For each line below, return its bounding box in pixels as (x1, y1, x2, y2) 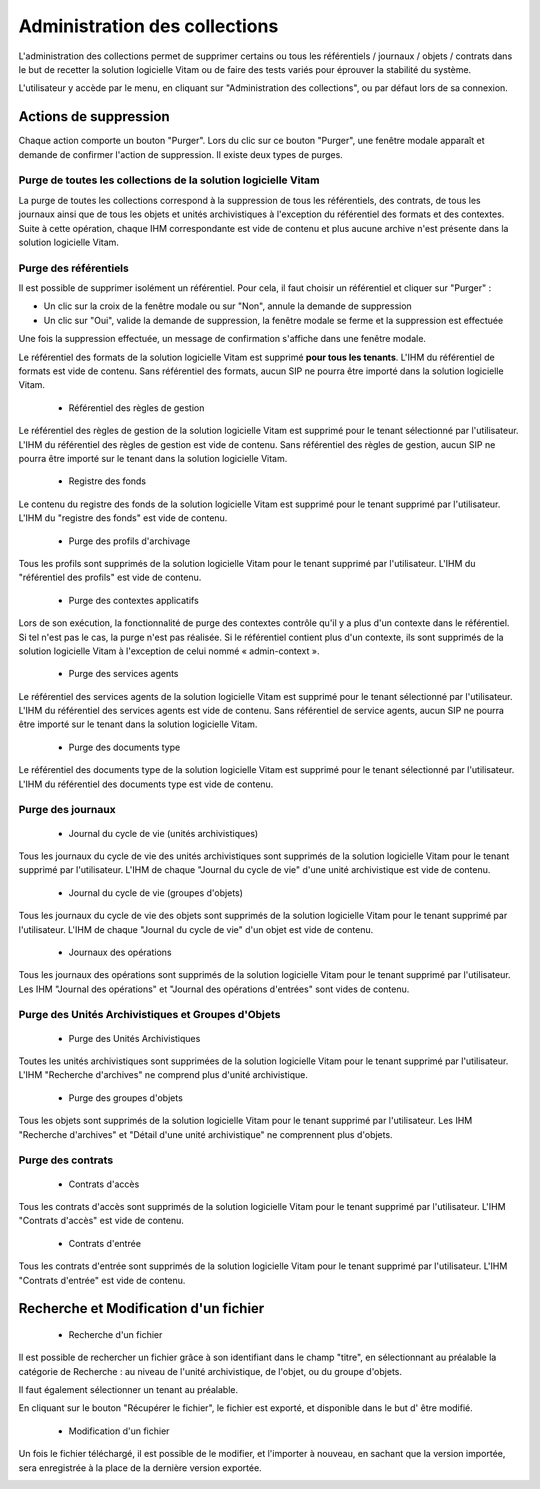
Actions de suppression (18, 108, 170, 125)
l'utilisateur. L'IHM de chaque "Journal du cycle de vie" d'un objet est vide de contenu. (18, 923, 374, 935)
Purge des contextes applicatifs (68, 594, 199, 606)
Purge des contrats (18, 1153, 114, 1167)
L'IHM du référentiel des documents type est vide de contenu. (18, 778, 274, 790)
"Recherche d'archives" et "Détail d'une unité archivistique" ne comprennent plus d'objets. (18, 1128, 394, 1140)
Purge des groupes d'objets (68, 1091, 184, 1104)
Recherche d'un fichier (68, 1328, 163, 1340)
